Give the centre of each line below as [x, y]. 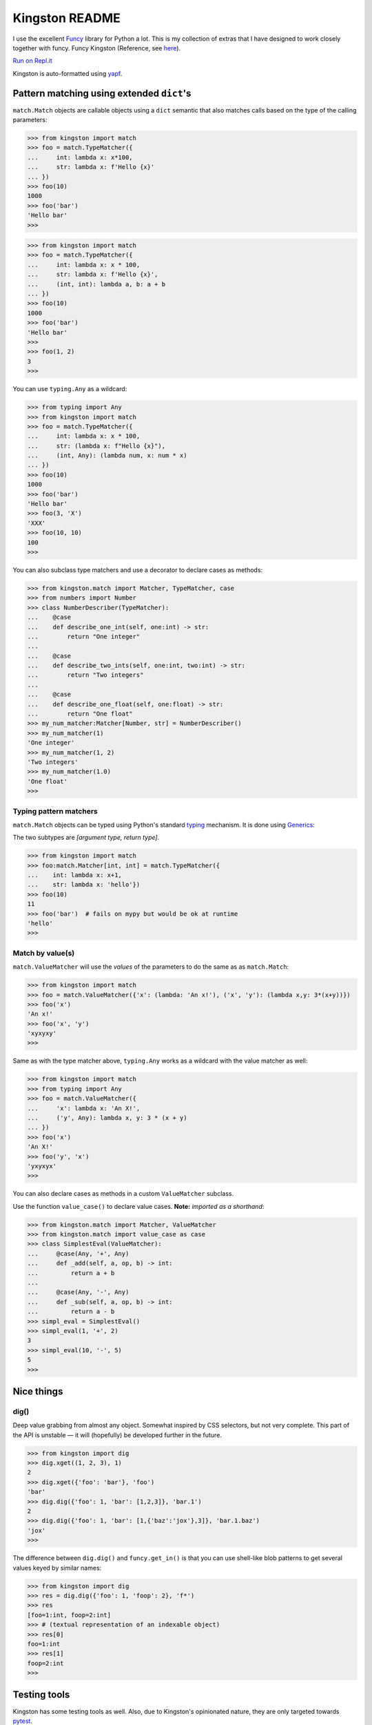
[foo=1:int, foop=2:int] [69, 1615]
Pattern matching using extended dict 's [102, 93]
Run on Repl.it [33, 61]
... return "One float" [80, 714]
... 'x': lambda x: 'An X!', [84, 1108]
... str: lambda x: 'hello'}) [84, 885]
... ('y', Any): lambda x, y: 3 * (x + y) [107, 1118]
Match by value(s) [44, 953]
